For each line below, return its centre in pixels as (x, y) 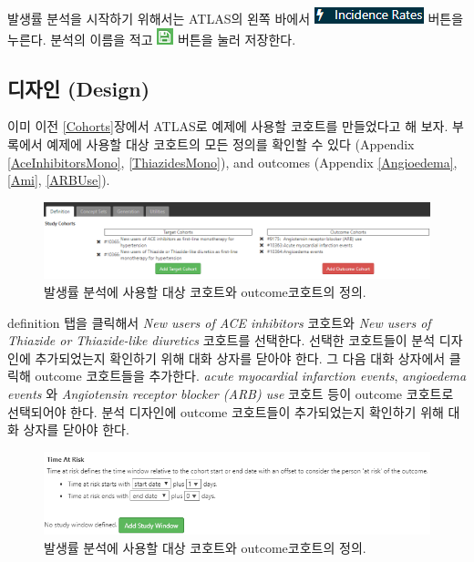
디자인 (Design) (79, 88)
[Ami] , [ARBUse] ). (59, 180)
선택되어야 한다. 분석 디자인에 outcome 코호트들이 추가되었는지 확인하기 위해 (226, 411)
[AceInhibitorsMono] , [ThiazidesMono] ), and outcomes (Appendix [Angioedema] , (232, 162)
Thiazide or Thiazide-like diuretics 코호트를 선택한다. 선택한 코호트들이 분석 (222, 340)
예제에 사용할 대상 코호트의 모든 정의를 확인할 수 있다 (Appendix (231, 143)
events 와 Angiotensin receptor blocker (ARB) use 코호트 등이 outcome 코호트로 (231, 393)
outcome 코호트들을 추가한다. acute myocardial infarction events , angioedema (251, 376)
